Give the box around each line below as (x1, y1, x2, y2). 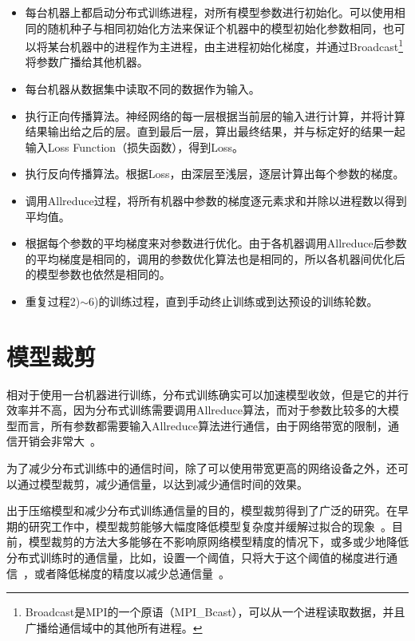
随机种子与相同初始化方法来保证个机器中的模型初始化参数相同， (47, 19, 383, 36)
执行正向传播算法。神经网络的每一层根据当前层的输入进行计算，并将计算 (25, 107, 405, 124)
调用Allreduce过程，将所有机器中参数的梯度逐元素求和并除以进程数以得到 (25, 192, 407, 208)
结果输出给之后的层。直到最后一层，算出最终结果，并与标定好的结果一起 (25, 123, 405, 140)
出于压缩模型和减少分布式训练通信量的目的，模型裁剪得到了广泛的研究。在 (6, 502, 397, 519)
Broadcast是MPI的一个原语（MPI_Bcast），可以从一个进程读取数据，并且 (25, 603, 405, 620)
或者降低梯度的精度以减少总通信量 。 (34, 564, 230, 581)
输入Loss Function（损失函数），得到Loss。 (25, 138, 243, 155)
